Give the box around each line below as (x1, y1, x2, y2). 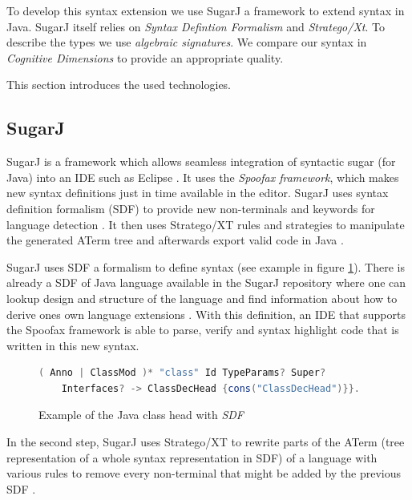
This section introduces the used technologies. (6, 76, 232, 93)
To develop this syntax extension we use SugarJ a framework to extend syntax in (6, 2, 405, 18)
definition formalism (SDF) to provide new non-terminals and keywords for (6, 200, 375, 216)
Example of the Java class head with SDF (38, 406, 244, 423)
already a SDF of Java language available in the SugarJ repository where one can (6, 274, 406, 291)
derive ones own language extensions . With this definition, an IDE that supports (6, 305, 406, 322)
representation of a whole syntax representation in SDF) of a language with (6, 449, 378, 466)
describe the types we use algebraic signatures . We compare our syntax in (6, 34, 367, 50)
